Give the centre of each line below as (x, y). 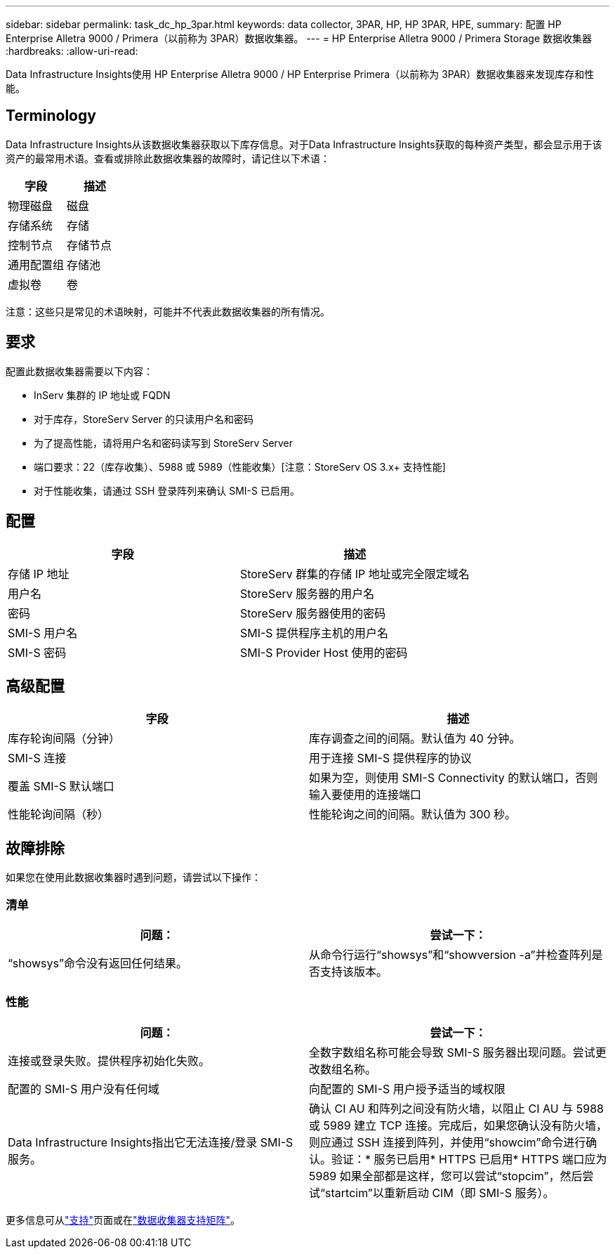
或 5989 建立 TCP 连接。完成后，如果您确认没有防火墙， (458, 1125)
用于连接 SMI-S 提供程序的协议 (390, 758)
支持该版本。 (354, 971)
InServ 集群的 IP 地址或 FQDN (102, 395)
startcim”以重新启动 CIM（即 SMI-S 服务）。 (440, 1193)
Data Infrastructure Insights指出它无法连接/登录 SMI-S (151, 1142)
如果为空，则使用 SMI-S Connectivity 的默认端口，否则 (454, 778)
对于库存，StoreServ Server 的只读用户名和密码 (144, 419)
